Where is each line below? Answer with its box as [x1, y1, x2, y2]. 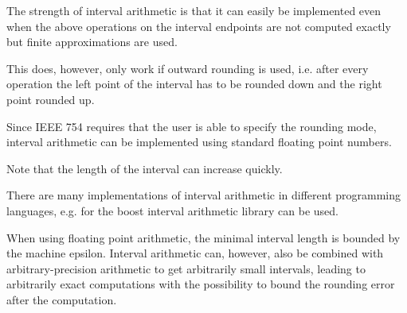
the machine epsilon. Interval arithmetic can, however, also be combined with [6, 245, 384, 261]
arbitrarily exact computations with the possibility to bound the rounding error [6, 276, 395, 292]
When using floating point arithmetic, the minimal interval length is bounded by [6, 229, 401, 245]
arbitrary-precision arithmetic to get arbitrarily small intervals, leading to [6, 260, 366, 276]
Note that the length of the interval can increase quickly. [6, 160, 283, 176]
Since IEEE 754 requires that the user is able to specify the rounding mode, [6, 118, 377, 134]
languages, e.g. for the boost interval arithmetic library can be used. [6, 202, 339, 218]
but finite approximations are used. [6, 33, 178, 50]
